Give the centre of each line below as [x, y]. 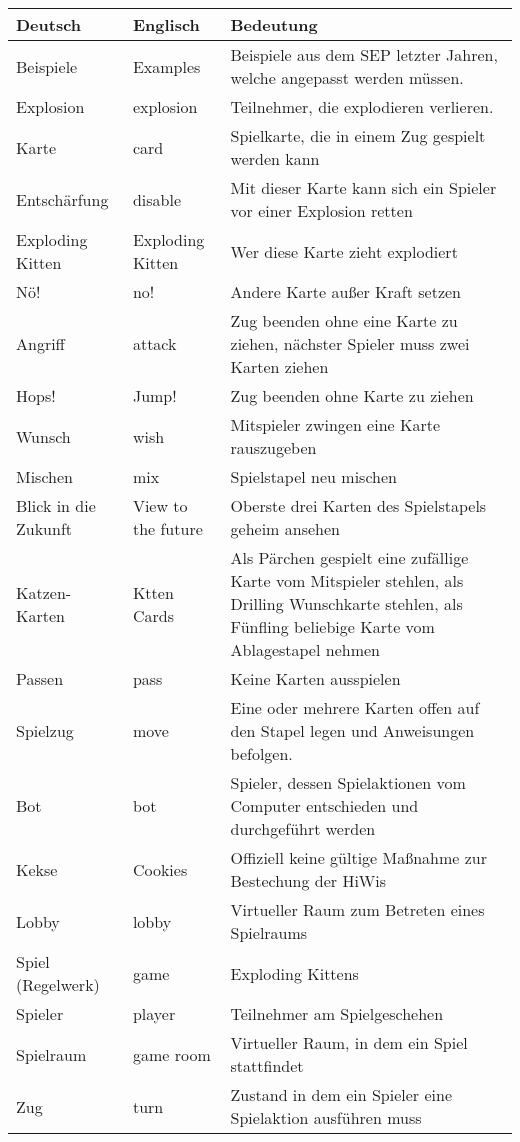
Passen [40, 678]
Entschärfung [62, 199]
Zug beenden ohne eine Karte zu [344, 320]
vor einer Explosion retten [321, 210]
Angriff [40, 343]
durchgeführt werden [303, 828]
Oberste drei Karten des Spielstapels [358, 505]
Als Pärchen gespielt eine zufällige [349, 557]
